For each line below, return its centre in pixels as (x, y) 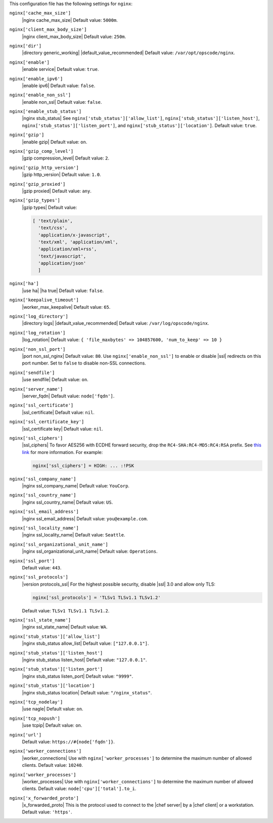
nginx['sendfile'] (32, 373)
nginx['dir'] (26, 46)
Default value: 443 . (42, 567)
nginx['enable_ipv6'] (36, 79)
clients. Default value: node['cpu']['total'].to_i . (79, 789)
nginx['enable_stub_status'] (45, 112)
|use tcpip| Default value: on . (52, 725)
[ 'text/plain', (53, 221)
